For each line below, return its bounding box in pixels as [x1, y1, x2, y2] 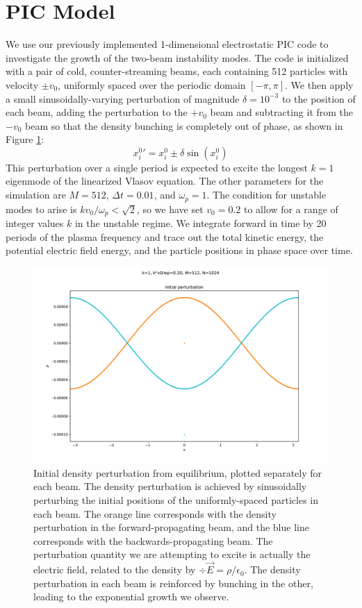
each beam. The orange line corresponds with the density [33, 506, 277, 521]
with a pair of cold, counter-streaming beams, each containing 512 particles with [6, 64, 348, 78]
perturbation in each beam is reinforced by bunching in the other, [33, 575, 313, 590]
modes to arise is [6, 201, 77, 216]
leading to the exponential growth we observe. [33, 589, 229, 604]
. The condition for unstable [206, 187, 327, 202]
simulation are [6, 187, 66, 202]
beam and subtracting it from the [210, 105, 354, 119]
